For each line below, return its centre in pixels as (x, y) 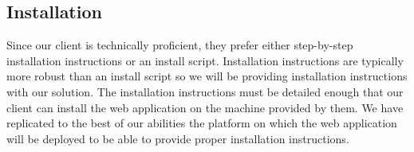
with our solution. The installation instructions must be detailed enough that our (205, 91)
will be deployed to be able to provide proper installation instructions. (178, 138)
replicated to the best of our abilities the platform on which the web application (202, 123)
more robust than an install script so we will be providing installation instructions (207, 76)
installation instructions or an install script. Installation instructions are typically (205, 60)
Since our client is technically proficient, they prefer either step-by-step (180, 45)
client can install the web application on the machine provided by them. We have (205, 107)
